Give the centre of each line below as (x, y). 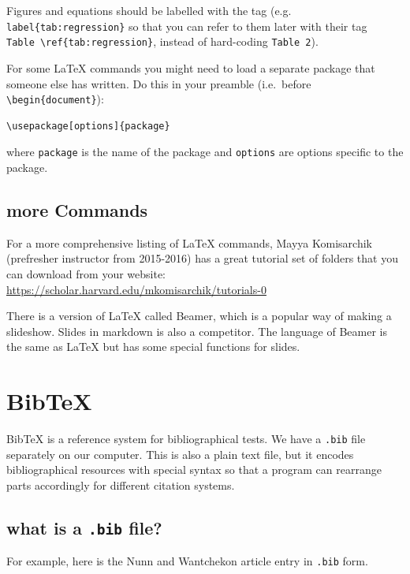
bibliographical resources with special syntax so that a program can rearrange (194, 470)
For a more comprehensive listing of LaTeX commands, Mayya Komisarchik (189, 242)
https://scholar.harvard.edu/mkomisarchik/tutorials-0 (136, 289)
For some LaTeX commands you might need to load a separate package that (191, 67)
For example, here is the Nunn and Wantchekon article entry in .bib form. (187, 561)
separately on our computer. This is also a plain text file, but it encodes (180, 454)
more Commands (77, 209)
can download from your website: (86, 273)
